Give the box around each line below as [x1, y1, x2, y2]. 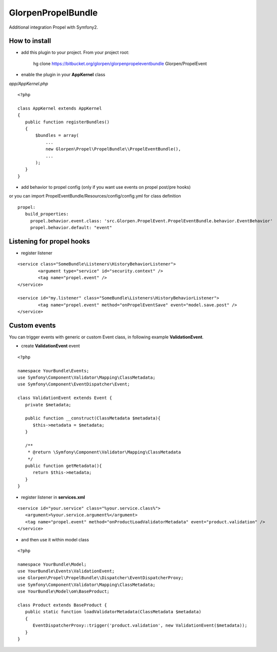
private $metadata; [25, 402, 72, 407]
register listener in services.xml [21, 494, 85, 500]
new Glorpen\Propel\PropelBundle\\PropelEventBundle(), [45, 146, 181, 152]
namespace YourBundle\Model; [17, 561, 87, 567]
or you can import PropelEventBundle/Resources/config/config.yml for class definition [9, 193, 181, 199]
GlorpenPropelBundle [9, 7, 98, 18]
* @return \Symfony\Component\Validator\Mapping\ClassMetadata [27, 450, 181, 455]
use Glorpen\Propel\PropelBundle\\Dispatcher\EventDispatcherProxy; [17, 575, 184, 581]
